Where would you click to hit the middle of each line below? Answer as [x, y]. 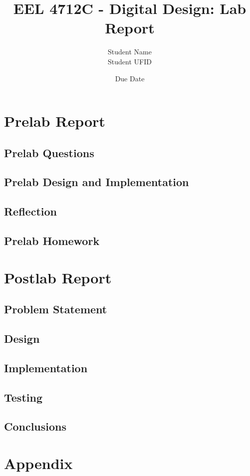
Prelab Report [55, 121]
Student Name [130, 52]
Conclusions [35, 426]
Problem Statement [56, 309]
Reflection [30, 211]
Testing [23, 397]
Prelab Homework [52, 241]
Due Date [130, 78]
